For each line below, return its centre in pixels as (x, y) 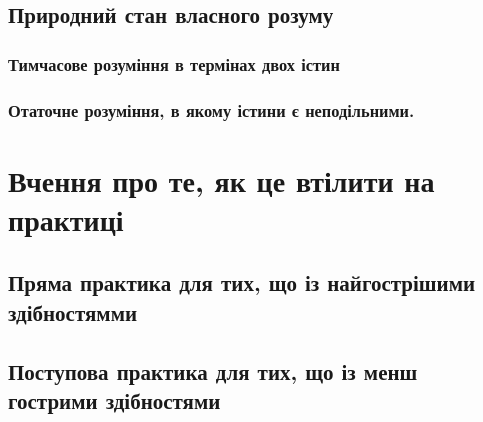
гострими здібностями (114, 399)
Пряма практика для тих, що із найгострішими (242, 282)
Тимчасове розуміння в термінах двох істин (174, 63)
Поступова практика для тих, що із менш (213, 370)
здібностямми (73, 311)
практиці (66, 218)
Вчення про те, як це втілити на (221, 179)
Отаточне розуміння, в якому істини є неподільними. (211, 109)
